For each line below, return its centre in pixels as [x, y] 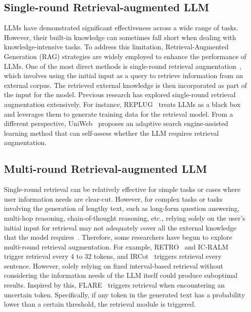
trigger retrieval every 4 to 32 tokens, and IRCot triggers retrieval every [113, 256]
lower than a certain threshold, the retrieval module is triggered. [100, 304]
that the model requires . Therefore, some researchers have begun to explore [118, 237]
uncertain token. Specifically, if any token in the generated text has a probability [125, 294]
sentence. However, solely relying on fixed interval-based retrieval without [114, 265]
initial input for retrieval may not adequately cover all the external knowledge [120, 227]
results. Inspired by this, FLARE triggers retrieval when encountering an [114, 285]
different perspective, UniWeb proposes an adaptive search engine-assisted [116, 123]
